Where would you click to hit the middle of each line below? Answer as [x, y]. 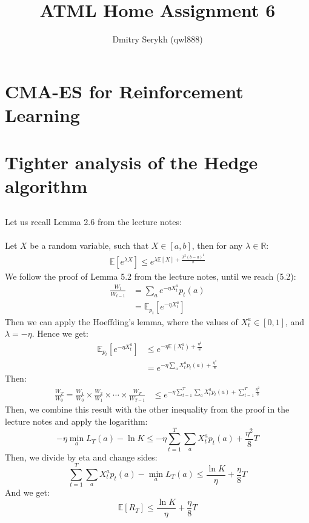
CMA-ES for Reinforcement [124, 91]
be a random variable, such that [89, 245]
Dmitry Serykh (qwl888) [158, 39]
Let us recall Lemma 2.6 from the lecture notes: [93, 222]
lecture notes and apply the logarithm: [76, 421]
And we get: [27, 492]
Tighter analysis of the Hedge [131, 162]
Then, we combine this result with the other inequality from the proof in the [147, 409]
